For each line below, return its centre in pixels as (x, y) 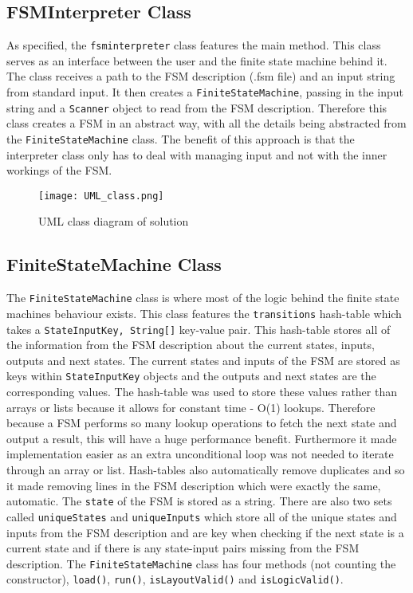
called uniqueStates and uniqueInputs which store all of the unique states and (202, 516)
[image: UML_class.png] (101, 196)
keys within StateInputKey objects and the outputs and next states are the (191, 376)
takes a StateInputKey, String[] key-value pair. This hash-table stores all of (199, 329)
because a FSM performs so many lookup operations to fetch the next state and (202, 423)
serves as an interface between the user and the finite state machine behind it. (197, 60)
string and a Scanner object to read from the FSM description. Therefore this (197, 107)
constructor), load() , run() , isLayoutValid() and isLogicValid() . (175, 579)
